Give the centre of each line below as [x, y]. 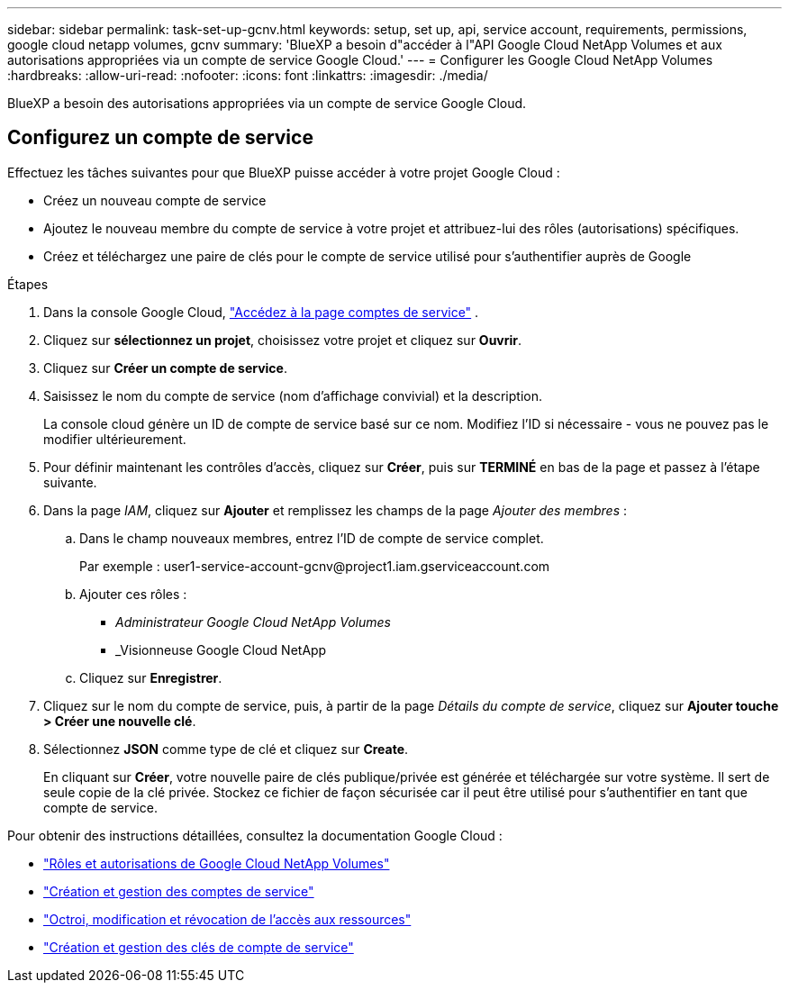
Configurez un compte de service [160, 138]
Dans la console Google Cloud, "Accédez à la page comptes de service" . [261, 312]
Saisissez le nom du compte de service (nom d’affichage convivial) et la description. [293, 395]
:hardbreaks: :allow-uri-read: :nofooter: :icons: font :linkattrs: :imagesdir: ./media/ [248, 75]
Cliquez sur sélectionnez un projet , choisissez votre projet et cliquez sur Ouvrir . [283, 340]
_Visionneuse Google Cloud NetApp [221, 649]
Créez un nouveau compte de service [155, 200]
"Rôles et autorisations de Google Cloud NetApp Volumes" [217, 863]
